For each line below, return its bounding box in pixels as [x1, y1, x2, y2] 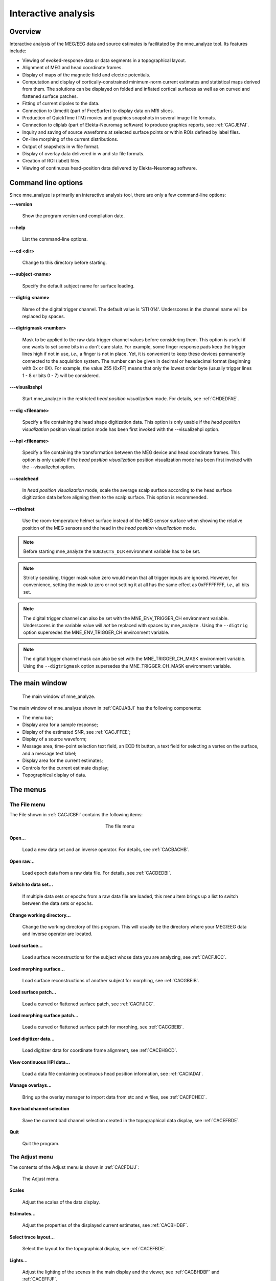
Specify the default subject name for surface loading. [22, 282, 135, 289]
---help [9, 224, 26, 231]
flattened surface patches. [22, 93, 78, 99]
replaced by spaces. [22, 313, 65, 319]
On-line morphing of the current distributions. [22, 136, 119, 142]
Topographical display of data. [22, 772, 86, 778]
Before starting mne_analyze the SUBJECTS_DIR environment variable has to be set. [23, 548, 200, 554]
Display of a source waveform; [22, 736, 87, 742]
